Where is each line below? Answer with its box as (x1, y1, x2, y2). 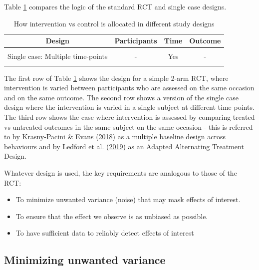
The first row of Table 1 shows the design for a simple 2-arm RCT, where (4, 72, 229, 83)
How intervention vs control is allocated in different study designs (13, 18, 215, 28)
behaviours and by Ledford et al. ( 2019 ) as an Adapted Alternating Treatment (4, 141, 244, 151)
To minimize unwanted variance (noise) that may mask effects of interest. (15, 194, 241, 205)
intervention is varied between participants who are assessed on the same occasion (4, 82, 255, 93)
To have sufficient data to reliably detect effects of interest (15, 228, 194, 238)
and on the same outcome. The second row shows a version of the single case (4, 92, 239, 102)
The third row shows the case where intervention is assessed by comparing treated (4, 112, 255, 122)
